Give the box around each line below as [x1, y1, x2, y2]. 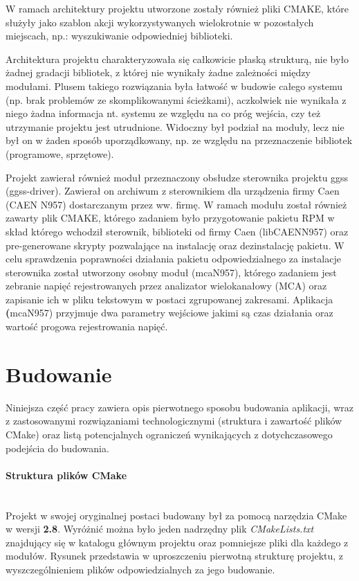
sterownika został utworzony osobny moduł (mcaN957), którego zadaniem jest [6, 265, 337, 279]
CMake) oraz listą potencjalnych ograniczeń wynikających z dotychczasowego [6, 427, 333, 441]
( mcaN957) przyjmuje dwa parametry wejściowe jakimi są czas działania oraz [6, 305, 333, 320]
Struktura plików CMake [6, 467, 127, 482]
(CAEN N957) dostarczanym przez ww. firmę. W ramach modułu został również [6, 197, 347, 211]
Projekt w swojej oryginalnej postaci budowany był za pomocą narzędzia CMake [6, 508, 347, 522]
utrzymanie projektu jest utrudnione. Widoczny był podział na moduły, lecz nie [6, 119, 344, 134]
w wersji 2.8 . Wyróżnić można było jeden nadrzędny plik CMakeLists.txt [6, 521, 314, 536]
